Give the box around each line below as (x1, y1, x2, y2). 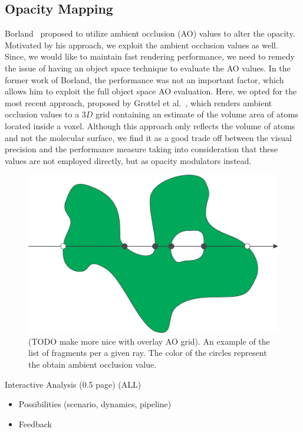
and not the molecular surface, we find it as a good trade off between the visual (5, 131, 292, 143)
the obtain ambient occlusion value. (28, 358, 157, 370)
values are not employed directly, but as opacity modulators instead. (5, 154, 252, 166)
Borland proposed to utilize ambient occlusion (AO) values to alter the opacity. (5, 27, 295, 40)
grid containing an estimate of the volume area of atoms (95, 108, 298, 120)
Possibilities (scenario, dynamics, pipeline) (18, 398, 172, 410)
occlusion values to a (5, 108, 80, 120)
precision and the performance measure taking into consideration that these (5, 143, 278, 155)
